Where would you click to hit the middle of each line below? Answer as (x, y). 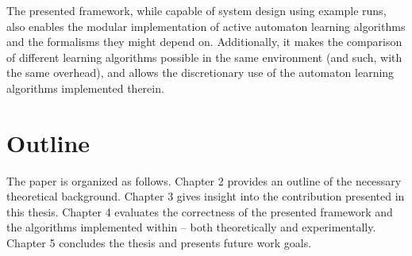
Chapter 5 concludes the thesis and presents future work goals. (159, 243)
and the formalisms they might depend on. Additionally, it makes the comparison (204, 42)
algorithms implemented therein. (85, 88)
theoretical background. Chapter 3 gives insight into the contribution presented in (206, 196)
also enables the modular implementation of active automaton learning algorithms (206, 26)
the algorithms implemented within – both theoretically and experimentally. (191, 227)
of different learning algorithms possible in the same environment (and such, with (204, 57)
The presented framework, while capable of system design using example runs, (196, 10)
